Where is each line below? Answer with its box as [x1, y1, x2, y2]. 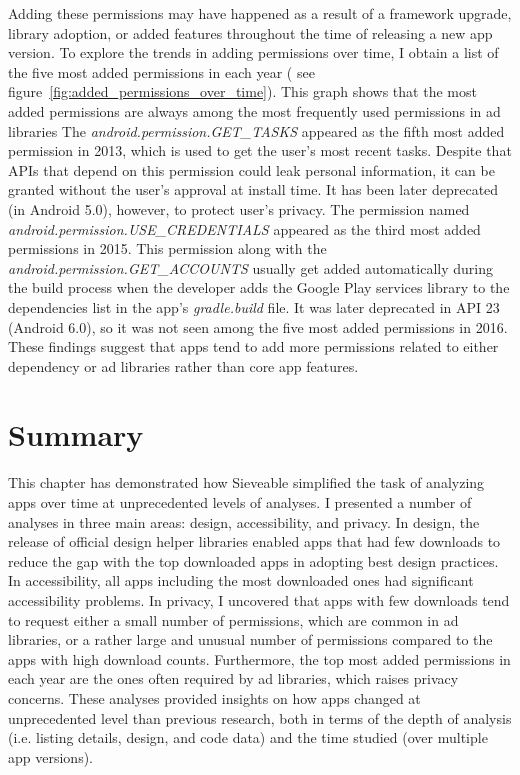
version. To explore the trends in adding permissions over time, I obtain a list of [8, 42, 499, 63]
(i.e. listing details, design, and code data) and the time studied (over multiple [8, 727, 488, 748]
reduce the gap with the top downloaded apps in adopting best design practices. [8, 550, 499, 571]
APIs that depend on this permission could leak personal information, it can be [8, 159, 495, 180]
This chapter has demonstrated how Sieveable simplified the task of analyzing [8, 472, 485, 493]
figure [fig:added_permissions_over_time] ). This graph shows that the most [8, 81, 477, 102]
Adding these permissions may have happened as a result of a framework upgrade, [8, 3, 512, 23]
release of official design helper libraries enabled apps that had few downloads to [8, 531, 501, 552]
